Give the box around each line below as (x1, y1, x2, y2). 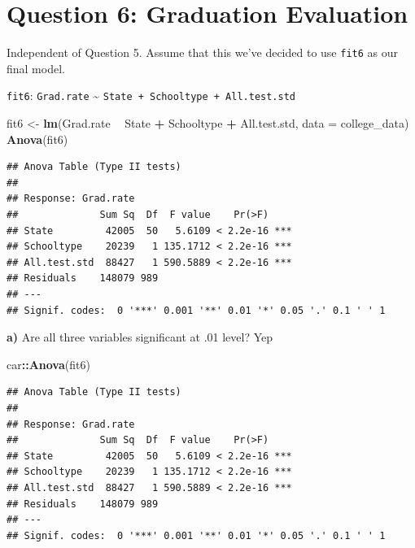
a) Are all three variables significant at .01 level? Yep (7, 328, 273, 346)
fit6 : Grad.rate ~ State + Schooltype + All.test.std (7, 87, 295, 104)
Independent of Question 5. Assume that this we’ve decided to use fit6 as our (7, 44, 399, 61)
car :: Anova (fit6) (7, 355, 90, 372)
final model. (7, 59, 65, 76)
